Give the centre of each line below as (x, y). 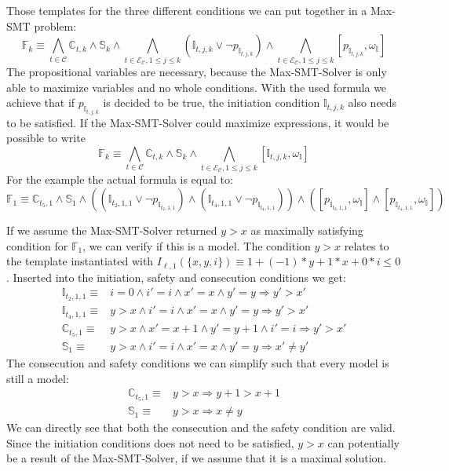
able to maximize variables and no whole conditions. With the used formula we (197, 87)
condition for (37, 245)
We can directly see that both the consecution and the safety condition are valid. (201, 427)
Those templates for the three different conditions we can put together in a (187, 10)
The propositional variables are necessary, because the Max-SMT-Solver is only (197, 71)
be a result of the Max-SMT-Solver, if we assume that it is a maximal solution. (197, 458)
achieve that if (41, 102)
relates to (367, 245)
